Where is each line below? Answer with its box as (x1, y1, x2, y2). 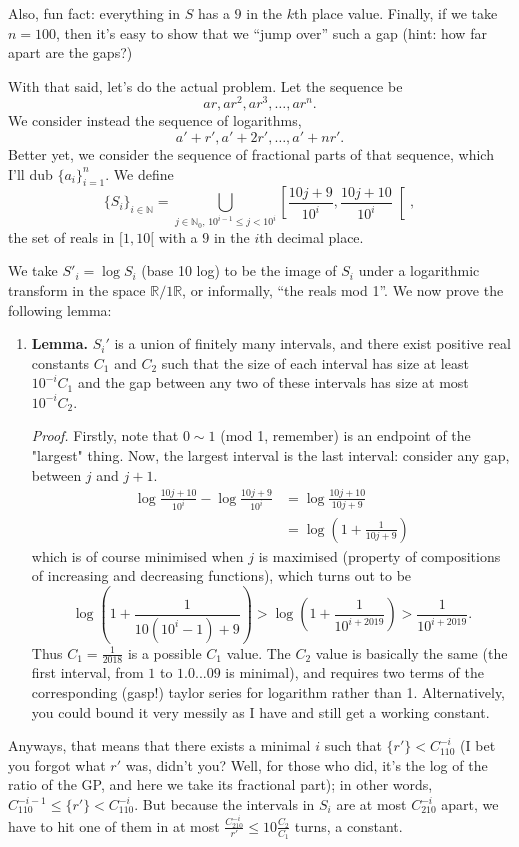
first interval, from (31, 662, 144, 683)
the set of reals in (8, 226, 115, 247)
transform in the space (8, 279, 146, 300)
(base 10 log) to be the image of (141, 260, 337, 281)
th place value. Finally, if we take (294, 3, 498, 23)
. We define (105, 163, 174, 184)
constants (31, 352, 90, 373)
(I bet (460, 735, 496, 756)
